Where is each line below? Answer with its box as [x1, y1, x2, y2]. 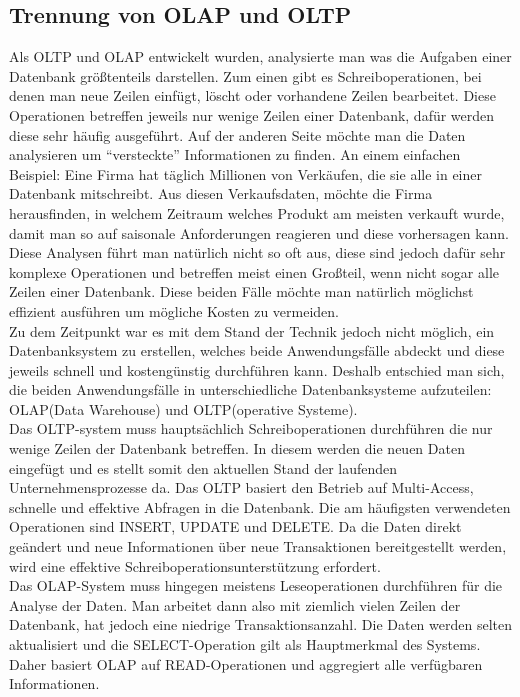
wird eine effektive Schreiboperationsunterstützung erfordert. [9, 555, 381, 576]
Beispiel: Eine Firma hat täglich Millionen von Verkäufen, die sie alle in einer [9, 163, 482, 184]
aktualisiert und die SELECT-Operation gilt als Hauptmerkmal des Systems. [9, 634, 481, 655]
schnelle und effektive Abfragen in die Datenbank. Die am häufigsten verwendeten [9, 496, 511, 517]
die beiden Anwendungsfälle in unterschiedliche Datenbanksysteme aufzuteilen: [9, 379, 492, 400]
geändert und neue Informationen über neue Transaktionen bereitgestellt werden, [9, 536, 507, 557]
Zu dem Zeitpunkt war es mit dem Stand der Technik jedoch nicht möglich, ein [9, 320, 495, 341]
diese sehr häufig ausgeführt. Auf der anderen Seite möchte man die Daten [9, 124, 466, 145]
